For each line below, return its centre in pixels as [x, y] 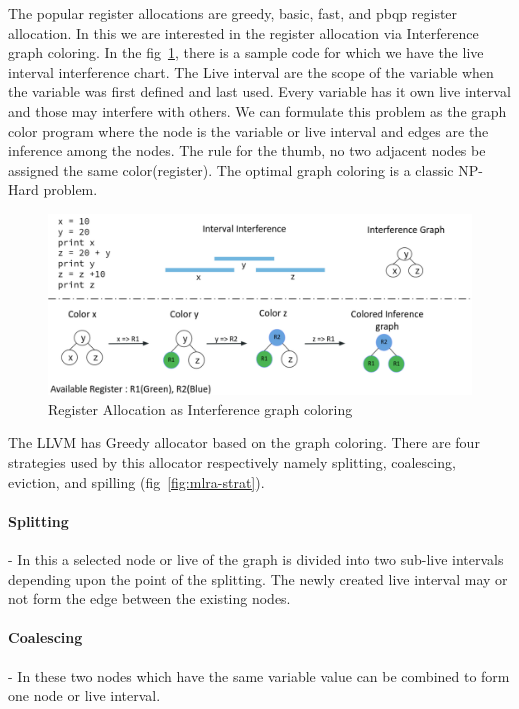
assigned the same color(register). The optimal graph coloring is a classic [231, 169]
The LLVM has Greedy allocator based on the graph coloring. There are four [244, 442]
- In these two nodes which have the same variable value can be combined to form [259, 675]
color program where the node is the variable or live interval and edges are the [248, 130]
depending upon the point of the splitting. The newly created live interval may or [258, 578]
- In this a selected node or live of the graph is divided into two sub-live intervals [256, 559]
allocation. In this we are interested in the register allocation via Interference [243, 32]
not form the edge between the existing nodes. [149, 598]
